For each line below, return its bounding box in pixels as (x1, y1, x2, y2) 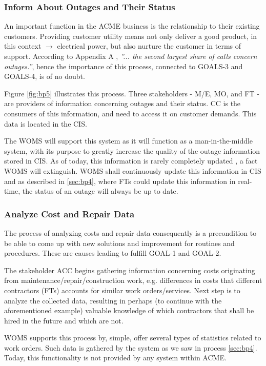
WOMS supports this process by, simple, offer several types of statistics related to (4, 332, 261, 343)
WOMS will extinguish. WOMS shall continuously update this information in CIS (4, 165, 261, 176)
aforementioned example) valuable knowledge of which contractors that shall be (4, 305, 254, 316)
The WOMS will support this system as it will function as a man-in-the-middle (4, 135, 253, 146)
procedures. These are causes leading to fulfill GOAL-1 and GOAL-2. (4, 248, 221, 258)
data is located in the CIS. (4, 118, 87, 129)
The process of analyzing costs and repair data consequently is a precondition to (4, 227, 257, 238)
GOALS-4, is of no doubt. (4, 71, 85, 82)
